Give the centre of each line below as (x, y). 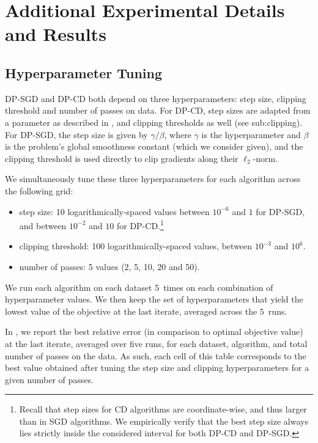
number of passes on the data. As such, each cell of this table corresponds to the (156, 355)
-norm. (265, 158)
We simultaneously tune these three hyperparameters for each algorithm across (153, 179)
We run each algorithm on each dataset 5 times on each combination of (139, 287)
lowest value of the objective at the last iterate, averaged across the (131, 311)
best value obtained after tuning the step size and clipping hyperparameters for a (157, 368)
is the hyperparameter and (251, 134)
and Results (56, 34)
